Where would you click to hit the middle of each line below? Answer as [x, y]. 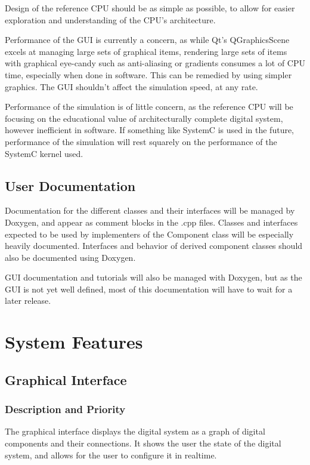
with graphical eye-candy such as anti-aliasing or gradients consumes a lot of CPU [155, 63]
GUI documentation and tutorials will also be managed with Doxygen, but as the [154, 277]
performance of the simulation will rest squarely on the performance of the [141, 141]
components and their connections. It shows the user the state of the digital [143, 443]
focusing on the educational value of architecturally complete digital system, [144, 118]
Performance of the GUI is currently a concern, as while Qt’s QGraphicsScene [147, 40]
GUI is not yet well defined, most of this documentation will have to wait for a [149, 289]
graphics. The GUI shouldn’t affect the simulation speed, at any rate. [131, 86]
